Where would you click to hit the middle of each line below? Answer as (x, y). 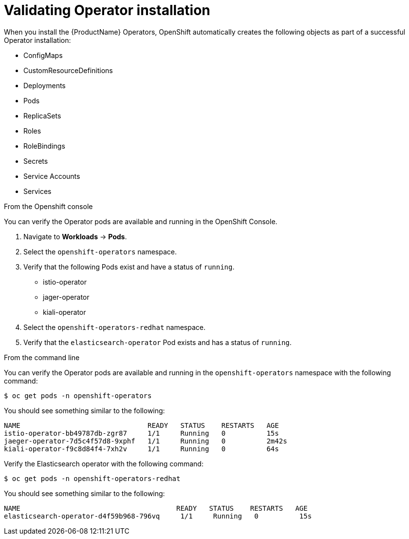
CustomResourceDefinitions (68, 70)
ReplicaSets (42, 115)
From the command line (42, 357)
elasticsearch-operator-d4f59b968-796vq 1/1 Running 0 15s (158, 516)
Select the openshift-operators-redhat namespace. (114, 327)
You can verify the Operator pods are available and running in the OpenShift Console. (141, 221)
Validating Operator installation (107, 10)
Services (37, 191)
